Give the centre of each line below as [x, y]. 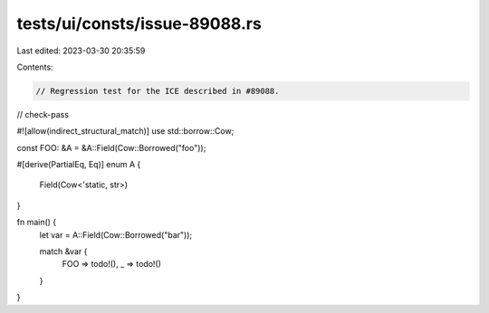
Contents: [35, 67]
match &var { [63, 251]
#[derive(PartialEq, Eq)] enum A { [79, 165]
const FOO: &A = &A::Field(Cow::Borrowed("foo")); [111, 147]
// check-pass [43, 114]
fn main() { [37, 223]
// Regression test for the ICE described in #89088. [158, 91]
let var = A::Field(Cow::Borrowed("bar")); [116, 234]
